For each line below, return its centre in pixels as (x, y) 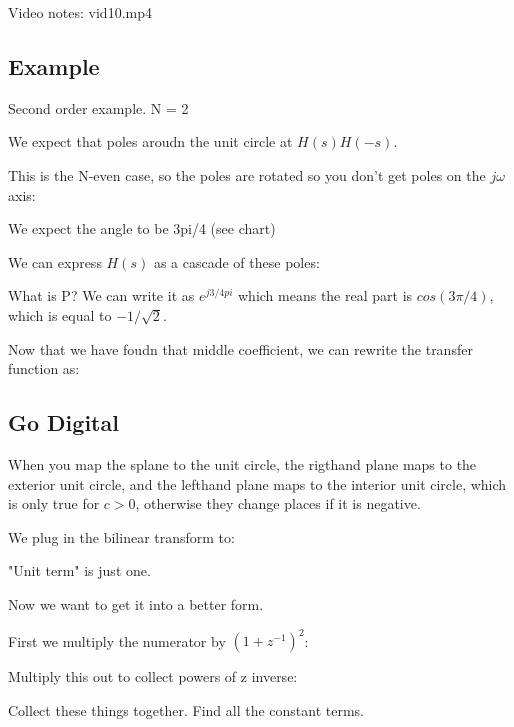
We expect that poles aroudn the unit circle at (150, 141)
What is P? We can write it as (101, 295)
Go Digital (63, 422)
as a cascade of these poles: (236, 261)
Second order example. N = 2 (98, 107)
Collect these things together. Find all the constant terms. (186, 709)
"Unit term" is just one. (79, 570)
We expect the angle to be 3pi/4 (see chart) (142, 228)
